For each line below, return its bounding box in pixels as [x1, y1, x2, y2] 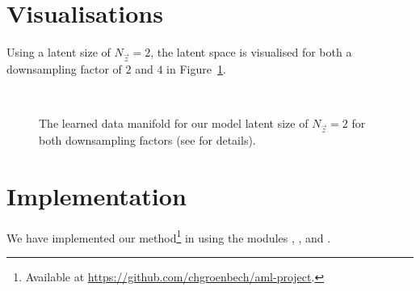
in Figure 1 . [166, 60, 226, 77]
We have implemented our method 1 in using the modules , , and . [6, 226, 331, 246]
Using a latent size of [6, 44, 111, 61]
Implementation [6, 179, 187, 212]
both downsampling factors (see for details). [39, 131, 256, 148]
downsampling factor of [6, 60, 122, 77]
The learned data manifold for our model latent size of [39, 115, 309, 132]
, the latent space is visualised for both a [150, 44, 352, 61]
